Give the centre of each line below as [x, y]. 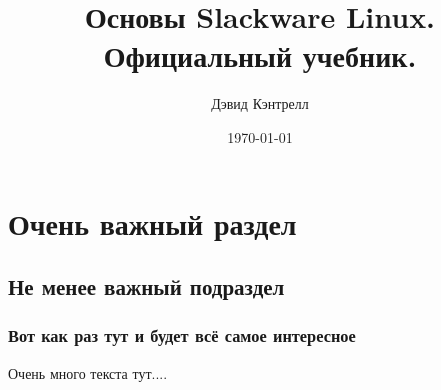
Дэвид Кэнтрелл [260, 103]
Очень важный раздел [152, 222]
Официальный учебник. [260, 55]
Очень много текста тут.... [88, 372]
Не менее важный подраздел [146, 286]
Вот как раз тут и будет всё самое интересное [182, 335]
